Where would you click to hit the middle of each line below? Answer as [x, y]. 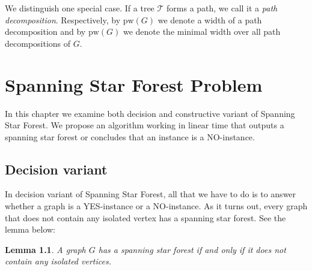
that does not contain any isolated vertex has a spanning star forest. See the [145, 217]
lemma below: [30, 229]
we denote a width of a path [210, 19]
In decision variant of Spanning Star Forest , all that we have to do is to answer [151, 194]
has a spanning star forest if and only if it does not [192, 249]
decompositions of [38, 43]
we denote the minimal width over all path [202, 31]
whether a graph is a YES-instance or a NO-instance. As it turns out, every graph [156, 206]
